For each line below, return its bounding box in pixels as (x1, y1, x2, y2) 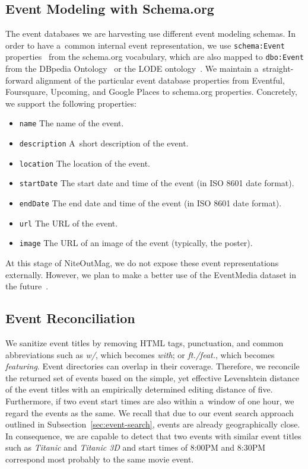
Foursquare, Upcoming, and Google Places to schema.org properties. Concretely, (5, 85, 297, 98)
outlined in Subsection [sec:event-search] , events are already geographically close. (5, 418, 300, 430)
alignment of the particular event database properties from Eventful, (36, 74, 285, 86)
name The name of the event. (19, 117, 124, 129)
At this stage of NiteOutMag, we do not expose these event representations (5, 257, 279, 269)
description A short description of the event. (19, 137, 189, 149)
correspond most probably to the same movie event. (5, 453, 194, 465)
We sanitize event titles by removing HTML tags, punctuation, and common (5, 337, 284, 349)
